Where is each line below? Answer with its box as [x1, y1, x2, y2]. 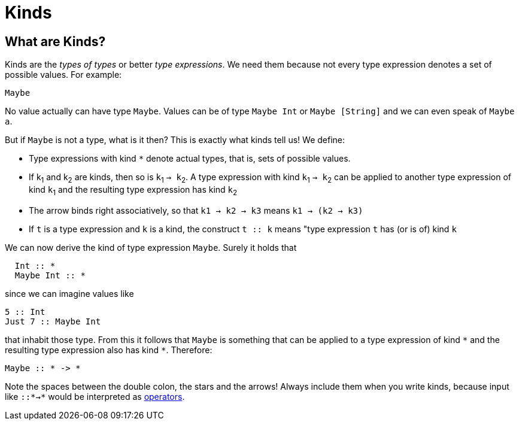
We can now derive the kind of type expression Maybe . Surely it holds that [5, 242, 297, 253]
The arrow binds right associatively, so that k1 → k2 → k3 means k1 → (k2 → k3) [29, 205, 363, 215]
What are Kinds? [5, 34, 106, 49]
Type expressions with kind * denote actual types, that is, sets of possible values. [29, 153, 351, 164]
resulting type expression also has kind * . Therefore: [5, 344, 213, 355]
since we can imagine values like [5, 288, 134, 299]
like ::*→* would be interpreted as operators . [5, 391, 185, 402]
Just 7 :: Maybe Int [5, 316, 101, 326]
